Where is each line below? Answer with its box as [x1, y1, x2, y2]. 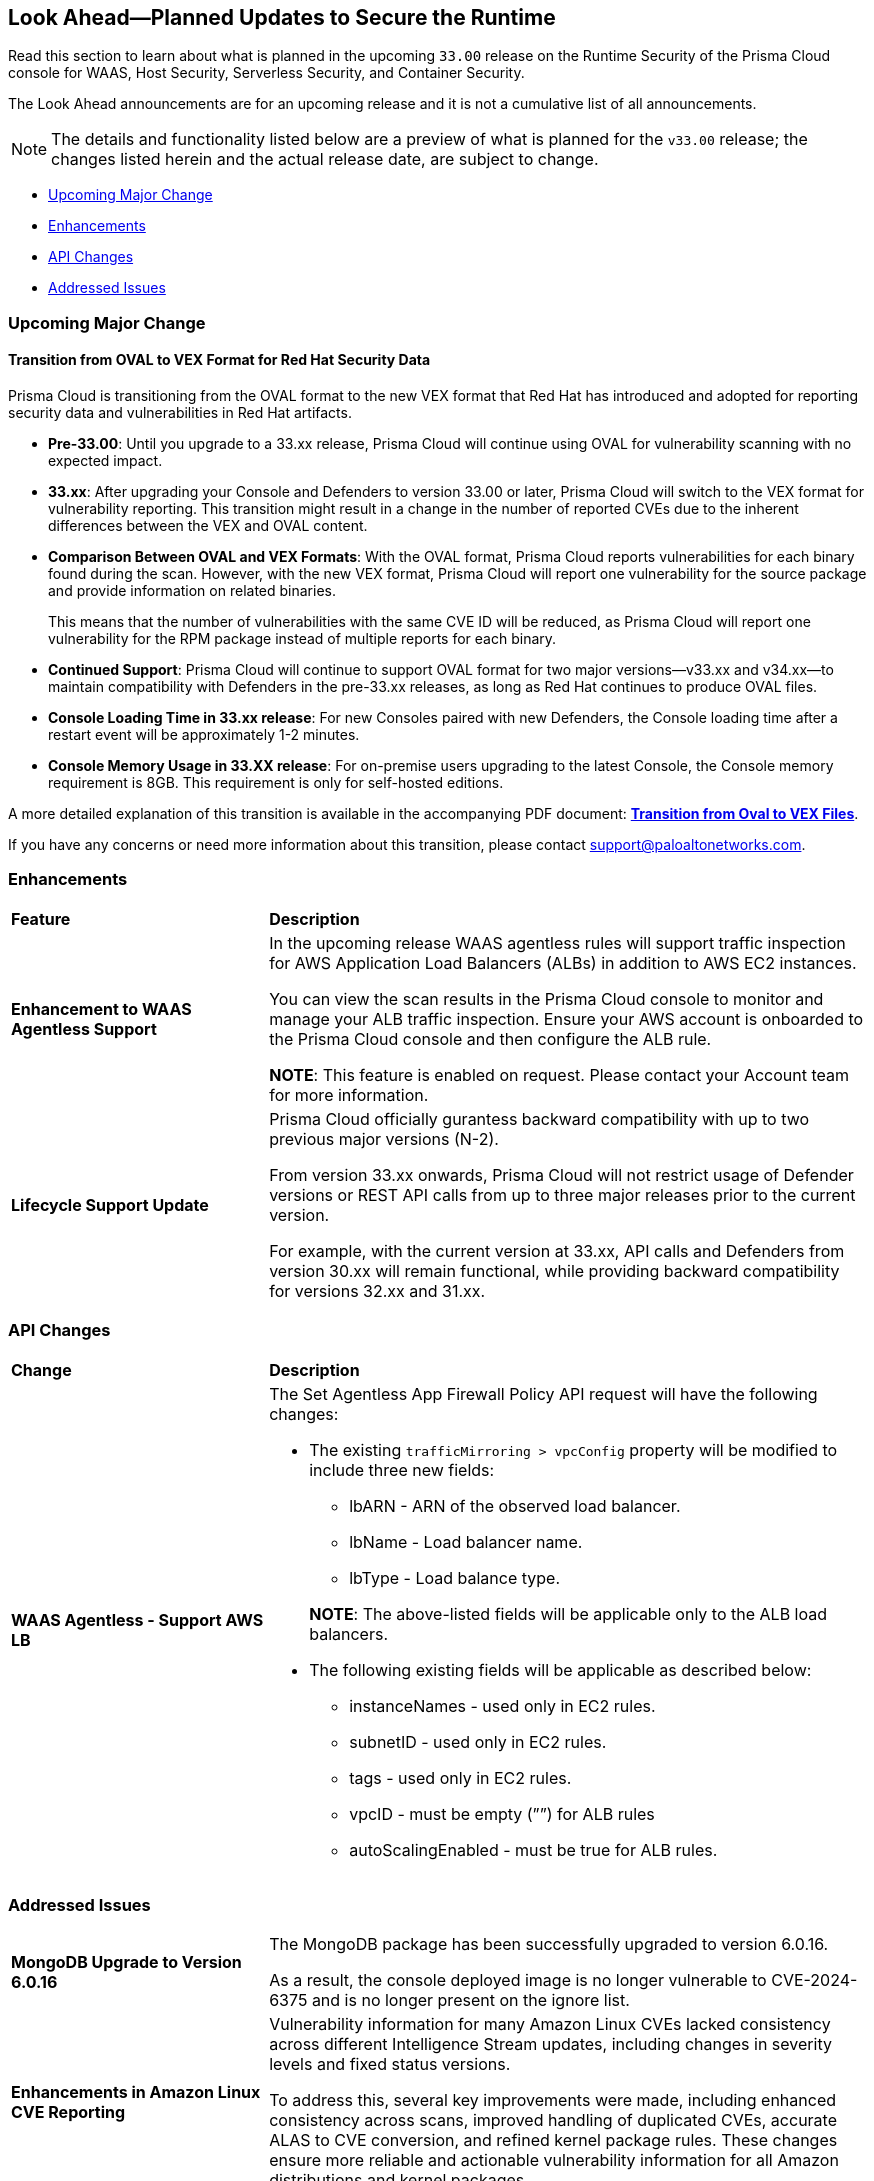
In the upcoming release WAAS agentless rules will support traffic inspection [269, 932, 846, 953]
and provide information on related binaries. [48, 582, 336, 600]
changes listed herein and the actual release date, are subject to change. [51, 149, 599, 170]
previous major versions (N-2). [269, 1128, 499, 1149]
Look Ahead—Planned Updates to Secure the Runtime [8, 5, 556, 30]
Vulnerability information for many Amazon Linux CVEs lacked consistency [269, 2014, 831, 2035]
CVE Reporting [11, 2102, 126, 2123]
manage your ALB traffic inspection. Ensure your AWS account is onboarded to [269, 1008, 864, 1029]
